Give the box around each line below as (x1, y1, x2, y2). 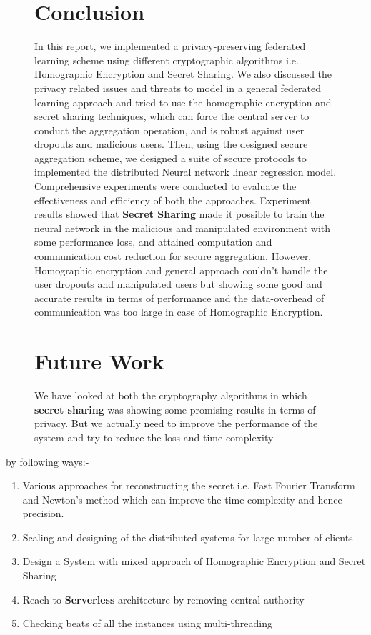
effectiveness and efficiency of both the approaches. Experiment (34, 192, 312, 207)
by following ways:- (6, 454, 89, 469)
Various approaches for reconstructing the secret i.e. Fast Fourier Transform (22, 478, 355, 493)
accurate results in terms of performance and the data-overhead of (34, 290, 325, 305)
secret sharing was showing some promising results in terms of (34, 401, 316, 416)
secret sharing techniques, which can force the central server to (34, 109, 310, 124)
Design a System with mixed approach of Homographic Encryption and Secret (22, 554, 366, 569)
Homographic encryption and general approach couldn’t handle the (34, 262, 328, 277)
